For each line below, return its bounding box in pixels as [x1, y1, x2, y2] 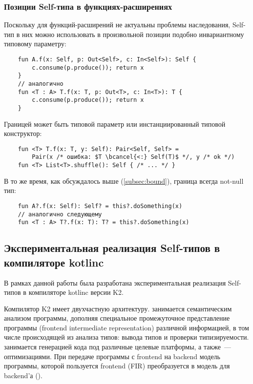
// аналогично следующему [18, 211, 102, 218]
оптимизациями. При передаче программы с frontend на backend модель [4, 351, 220, 361]
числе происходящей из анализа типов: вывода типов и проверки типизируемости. [4, 332, 249, 342]
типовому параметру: [4, 38, 66, 49]
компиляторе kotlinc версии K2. [28, 287, 124, 297]
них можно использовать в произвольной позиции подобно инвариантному [22, 29, 244, 39]
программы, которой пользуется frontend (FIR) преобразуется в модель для [4, 361, 230, 371]
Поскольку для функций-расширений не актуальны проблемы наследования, [4, 19, 231, 30]
